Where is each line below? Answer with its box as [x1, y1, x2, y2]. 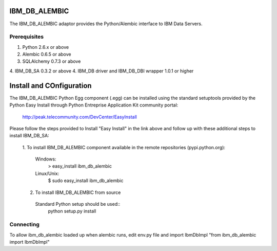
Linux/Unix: [35, 170, 60, 176]
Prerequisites [9, 33, 44, 41]
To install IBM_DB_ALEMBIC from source [35, 189, 121, 195]
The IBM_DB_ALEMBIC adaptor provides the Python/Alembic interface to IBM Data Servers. [9, 21, 203, 27]
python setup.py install [48, 208, 96, 214]
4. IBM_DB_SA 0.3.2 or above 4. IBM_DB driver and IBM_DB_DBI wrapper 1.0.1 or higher [9, 67, 194, 74]
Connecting [9, 221, 39, 228]
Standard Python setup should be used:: [35, 201, 121, 207]
